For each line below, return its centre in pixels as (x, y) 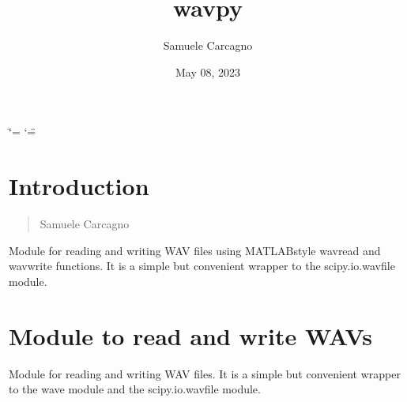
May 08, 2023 (208, 71)
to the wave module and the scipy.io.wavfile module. (135, 389)
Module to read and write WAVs (190, 335)
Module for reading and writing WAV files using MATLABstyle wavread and (195, 250)
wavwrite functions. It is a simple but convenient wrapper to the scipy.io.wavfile (202, 266)
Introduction (79, 186)
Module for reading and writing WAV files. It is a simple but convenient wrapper (205, 373)
